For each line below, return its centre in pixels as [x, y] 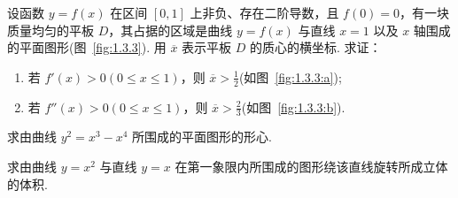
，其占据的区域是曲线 [171, 30]
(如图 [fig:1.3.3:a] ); [290, 76]
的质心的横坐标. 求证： [315, 47]
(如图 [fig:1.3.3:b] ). [293, 107]
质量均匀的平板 [50, 30]
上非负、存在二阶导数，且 [264, 12]
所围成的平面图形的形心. [202, 137]
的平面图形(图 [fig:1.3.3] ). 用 [87, 47]
